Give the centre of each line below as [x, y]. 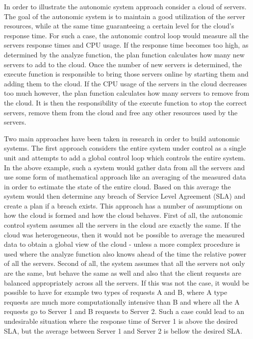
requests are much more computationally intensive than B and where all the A [122, 301]
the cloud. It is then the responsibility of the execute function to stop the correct [126, 102]
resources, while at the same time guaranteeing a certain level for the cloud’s [119, 26]
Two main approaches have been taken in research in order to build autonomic [122, 138]
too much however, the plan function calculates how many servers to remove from [127, 93]
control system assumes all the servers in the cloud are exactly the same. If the [122, 225]
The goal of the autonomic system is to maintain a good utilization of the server [125, 16]
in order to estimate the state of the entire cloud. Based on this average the [117, 186]
